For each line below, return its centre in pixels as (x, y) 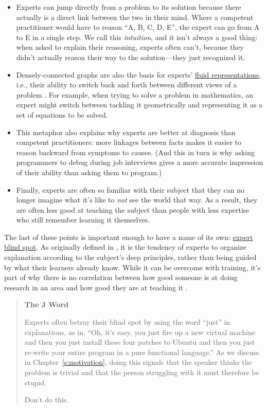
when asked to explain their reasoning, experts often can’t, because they (130, 47)
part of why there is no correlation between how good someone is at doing (121, 277)
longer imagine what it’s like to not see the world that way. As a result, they (137, 200)
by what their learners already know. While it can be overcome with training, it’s (132, 267)
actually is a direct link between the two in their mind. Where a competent (135, 17)
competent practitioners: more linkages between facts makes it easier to (129, 142)
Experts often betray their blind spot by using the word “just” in (127, 322)
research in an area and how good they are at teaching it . (96, 287)
